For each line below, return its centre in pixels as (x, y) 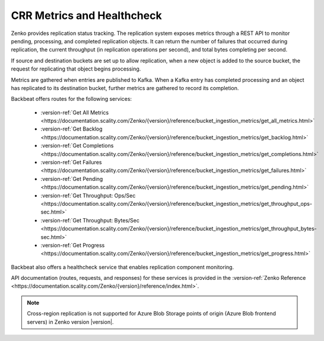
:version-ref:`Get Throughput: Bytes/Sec (90, 220)
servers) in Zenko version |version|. (70, 322)
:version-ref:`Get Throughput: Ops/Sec (88, 195)
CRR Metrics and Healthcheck (87, 15)
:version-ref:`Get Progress (73, 245)
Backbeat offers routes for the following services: (72, 99)
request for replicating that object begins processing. (76, 69)
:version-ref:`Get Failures (71, 162)
